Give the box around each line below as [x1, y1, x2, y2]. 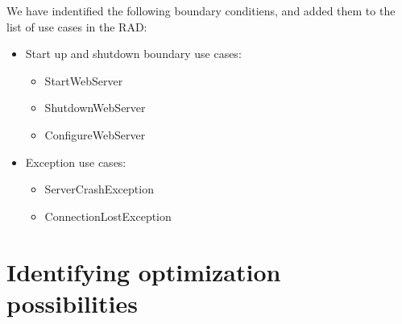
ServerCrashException [44, 181, 154, 197]
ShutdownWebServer [44, 99, 146, 116]
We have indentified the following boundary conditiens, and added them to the [6, 2, 396, 19]
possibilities [6, 286, 138, 319]
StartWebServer [44, 72, 123, 89]
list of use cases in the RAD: [6, 18, 147, 35]
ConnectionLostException [44, 207, 172, 224]
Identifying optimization [6, 255, 281, 288]
